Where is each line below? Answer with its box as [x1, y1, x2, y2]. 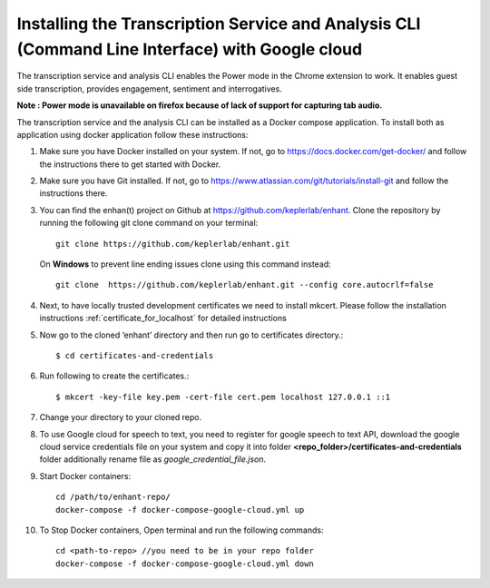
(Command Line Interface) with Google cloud [16, 39, 363, 59]
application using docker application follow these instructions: [16, 129, 249, 140]
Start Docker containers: [39, 470, 132, 481]
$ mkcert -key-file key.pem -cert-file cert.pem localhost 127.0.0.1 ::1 [55, 391, 391, 402]
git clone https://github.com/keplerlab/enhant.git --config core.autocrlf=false [55, 279, 434, 290]
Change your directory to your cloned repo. [39, 412, 202, 423]
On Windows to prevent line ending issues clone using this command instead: [39, 259, 331, 269]
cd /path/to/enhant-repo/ [55, 492, 171, 503]
